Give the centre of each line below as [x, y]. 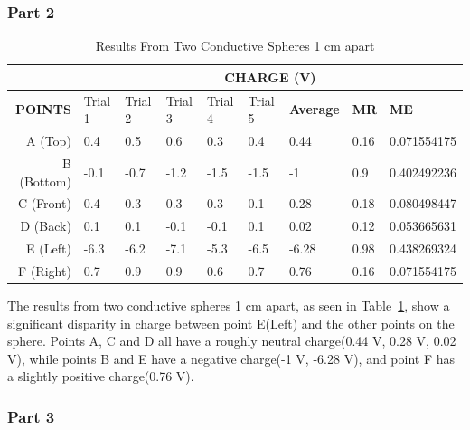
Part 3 [31, 416]
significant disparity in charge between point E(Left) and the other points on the [231, 323]
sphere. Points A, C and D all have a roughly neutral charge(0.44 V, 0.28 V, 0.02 [232, 341]
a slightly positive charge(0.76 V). [101, 376]
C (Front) [44, 203]
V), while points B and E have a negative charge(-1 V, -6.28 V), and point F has [231, 358]
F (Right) [45, 270]
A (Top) [49, 141]
